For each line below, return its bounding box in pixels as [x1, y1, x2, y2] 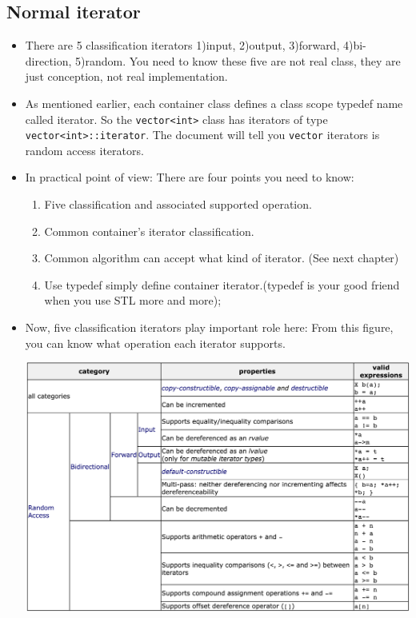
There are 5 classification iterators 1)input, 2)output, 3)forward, [25, 37, 340, 54]
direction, [25, 52, 72, 69]
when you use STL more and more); [44, 292, 222, 309]
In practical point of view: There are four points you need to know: [25, 169, 354, 185]
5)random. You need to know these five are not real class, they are [75, 52, 401, 69]
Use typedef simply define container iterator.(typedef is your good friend [44, 276, 400, 293]
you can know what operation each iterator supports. [25, 334, 286, 351]
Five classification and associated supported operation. [44, 196, 312, 213]
